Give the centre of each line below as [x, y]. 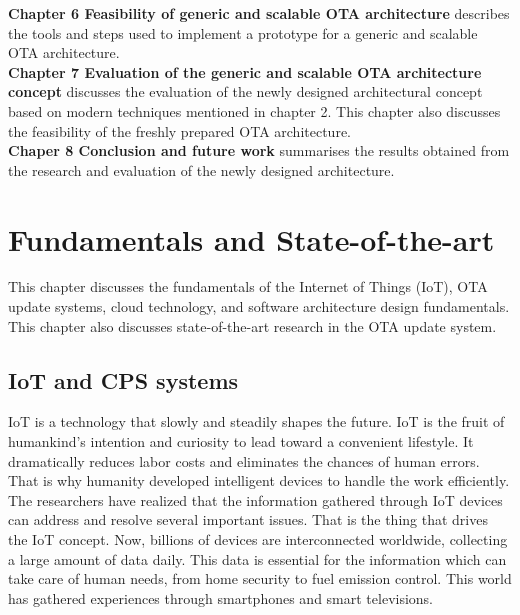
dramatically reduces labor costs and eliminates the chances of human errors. [244, 460]
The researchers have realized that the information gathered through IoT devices [255, 499]
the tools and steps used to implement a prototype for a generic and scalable [243, 32]
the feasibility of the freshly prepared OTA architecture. [179, 130]
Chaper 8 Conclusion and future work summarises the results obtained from [259, 150]
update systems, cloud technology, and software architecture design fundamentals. [259, 306]
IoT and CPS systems [123, 379]
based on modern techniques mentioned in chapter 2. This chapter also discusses [254, 110]
